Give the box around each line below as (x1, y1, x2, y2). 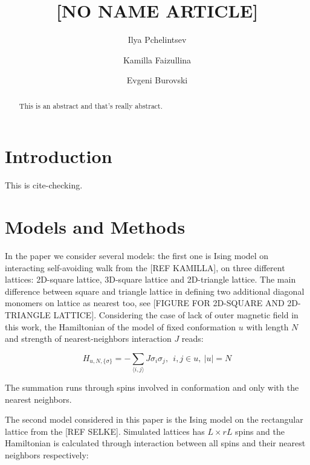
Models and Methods (5, 214, 186, 239)
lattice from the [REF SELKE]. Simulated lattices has (5, 425, 205, 437)
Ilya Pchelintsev (128, 33, 187, 46)
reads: (181, 332, 204, 345)
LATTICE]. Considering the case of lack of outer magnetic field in (53, 308, 299, 321)
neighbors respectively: (5, 449, 89, 461)
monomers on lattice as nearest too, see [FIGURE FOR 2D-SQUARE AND (5, 297, 285, 309)
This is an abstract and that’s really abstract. (19, 100, 163, 111)
